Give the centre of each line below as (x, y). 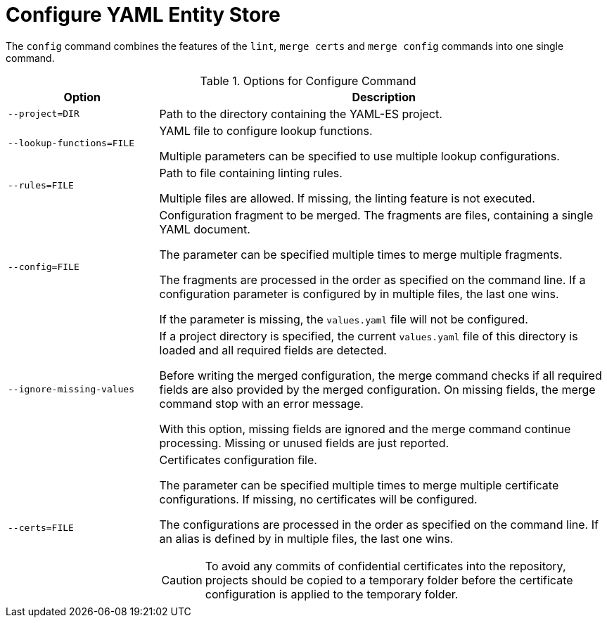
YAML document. (205, 229)
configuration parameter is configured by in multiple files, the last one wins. (359, 294)
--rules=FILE (41, 186)
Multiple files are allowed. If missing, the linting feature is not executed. (347, 198)
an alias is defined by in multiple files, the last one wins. (306, 538)
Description (384, 97)
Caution (182, 580)
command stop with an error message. (261, 403)
